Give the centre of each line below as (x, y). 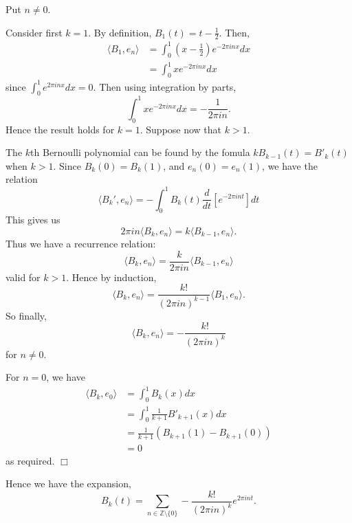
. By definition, (120, 32)
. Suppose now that (181, 129)
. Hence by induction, (111, 277)
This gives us (33, 220)
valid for (23, 277)
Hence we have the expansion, (68, 483)
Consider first (34, 32)
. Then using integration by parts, (165, 86)
